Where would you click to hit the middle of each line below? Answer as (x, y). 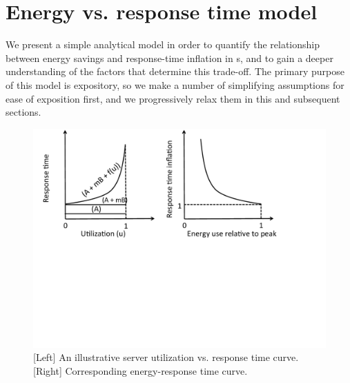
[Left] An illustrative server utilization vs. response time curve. (166, 357)
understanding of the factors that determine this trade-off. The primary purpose (175, 71)
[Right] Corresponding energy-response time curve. (140, 370)
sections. (23, 112)
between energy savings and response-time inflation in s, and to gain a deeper (169, 58)
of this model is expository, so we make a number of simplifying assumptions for (175, 84)
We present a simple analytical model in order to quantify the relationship (163, 44)
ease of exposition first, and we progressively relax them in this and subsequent (173, 98)
